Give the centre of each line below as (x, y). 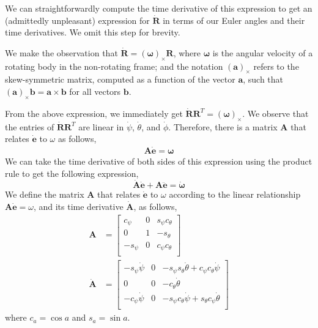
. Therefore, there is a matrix (223, 126)
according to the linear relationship (235, 194)
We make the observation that (61, 52)
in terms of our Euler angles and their (234, 20)
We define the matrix (45, 194)
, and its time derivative (78, 206)
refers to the (276, 66)
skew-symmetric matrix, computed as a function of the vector (120, 79)
